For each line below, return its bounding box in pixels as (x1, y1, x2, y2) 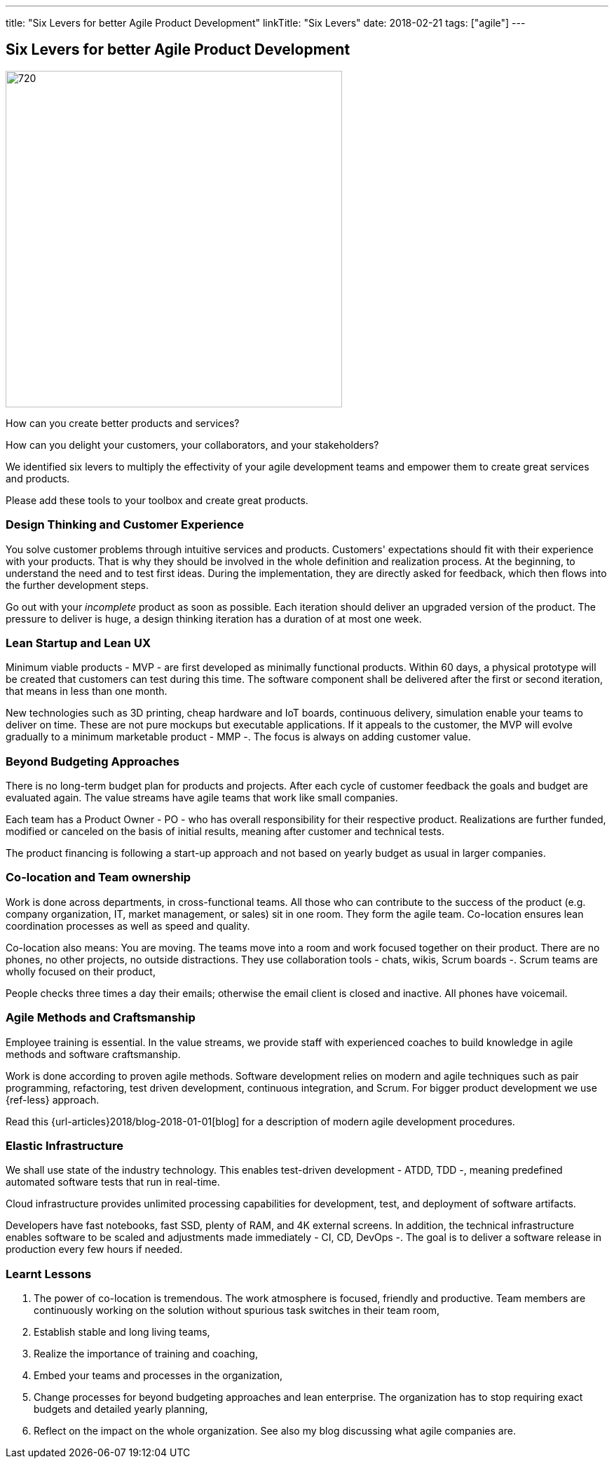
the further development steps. (6, 578, 149, 591)
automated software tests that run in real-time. (6, 1176, 220, 1188)
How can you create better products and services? (6, 416, 240, 429)
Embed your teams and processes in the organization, (34, 1369, 283, 1382)
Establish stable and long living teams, (34, 1326, 210, 1338)
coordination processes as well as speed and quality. (6, 919, 250, 932)
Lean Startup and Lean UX (6, 635, 151, 650)
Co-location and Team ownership (6, 870, 191, 885)
